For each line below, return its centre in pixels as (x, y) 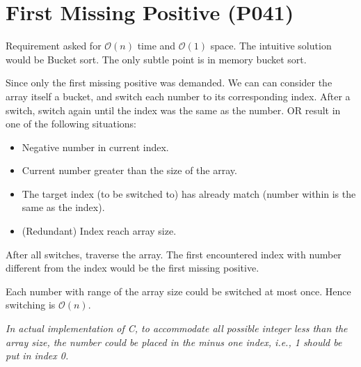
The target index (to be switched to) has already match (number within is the (189, 193)
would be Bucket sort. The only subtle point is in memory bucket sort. (156, 59)
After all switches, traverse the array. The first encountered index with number (174, 254)
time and (157, 46)
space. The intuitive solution (271, 46)
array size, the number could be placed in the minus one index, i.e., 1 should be (174, 342)
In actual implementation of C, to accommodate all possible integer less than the (177, 328)
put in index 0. (37, 356)
